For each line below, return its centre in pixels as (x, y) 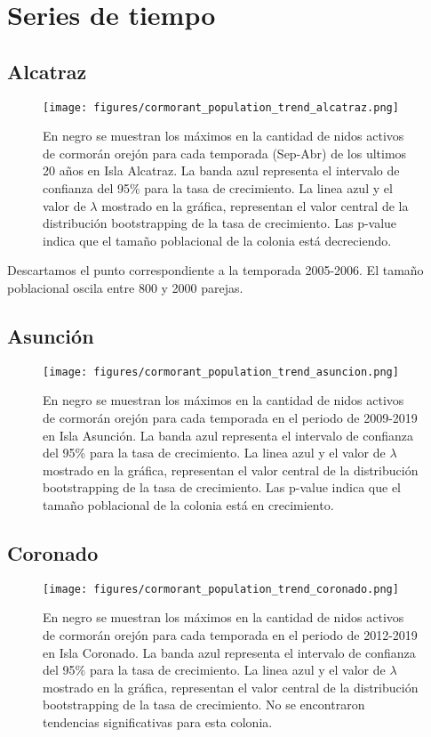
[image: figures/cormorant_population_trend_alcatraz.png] (221, 107)
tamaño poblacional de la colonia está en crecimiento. (188, 505)
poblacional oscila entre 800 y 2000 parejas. (125, 287)
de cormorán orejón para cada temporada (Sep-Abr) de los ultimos (225, 153)
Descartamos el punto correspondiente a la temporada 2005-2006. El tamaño (215, 270)
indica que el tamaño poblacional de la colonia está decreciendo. (217, 240)
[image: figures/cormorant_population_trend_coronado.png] (221, 589)
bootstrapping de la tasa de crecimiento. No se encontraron (204, 705)
